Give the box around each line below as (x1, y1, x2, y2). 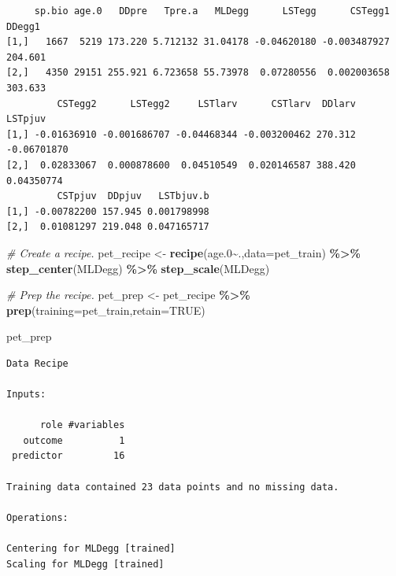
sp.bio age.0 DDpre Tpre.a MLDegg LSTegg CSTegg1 (34, 6, 390, 17)
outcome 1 (23, 434, 125, 446)
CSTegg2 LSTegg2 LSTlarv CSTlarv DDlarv (57, 98, 356, 109)
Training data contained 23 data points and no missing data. (6, 481, 339, 493)
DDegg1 (6, 20, 40, 32)
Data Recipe (6, 357, 68, 369)
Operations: (6, 511, 68, 523)
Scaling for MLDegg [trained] (6, 558, 165, 570)
